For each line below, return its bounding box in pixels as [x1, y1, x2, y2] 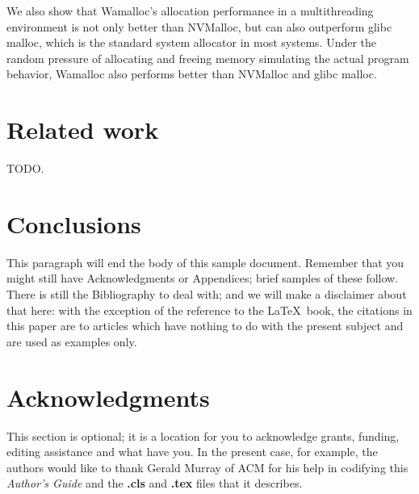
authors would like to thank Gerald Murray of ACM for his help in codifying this [6, 458, 409, 475]
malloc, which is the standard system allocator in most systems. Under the [6, 34, 377, 51]
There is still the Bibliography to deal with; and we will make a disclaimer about [6, 286, 407, 302]
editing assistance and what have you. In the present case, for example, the [6, 443, 378, 460]
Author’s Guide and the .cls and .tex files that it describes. [6, 475, 303, 492]
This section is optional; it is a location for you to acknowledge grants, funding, [6, 427, 400, 444]
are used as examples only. [6, 333, 137, 350]
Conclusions [6, 207, 141, 240]
